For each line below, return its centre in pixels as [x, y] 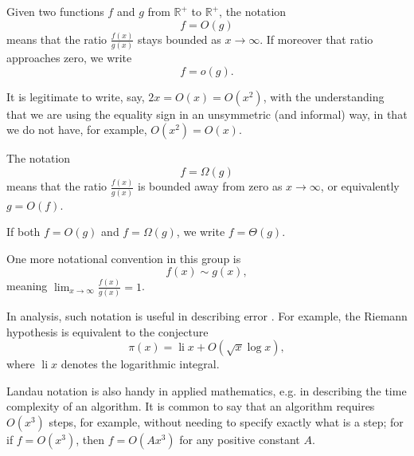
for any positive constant [240, 439]
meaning [27, 286]
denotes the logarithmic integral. [140, 364]
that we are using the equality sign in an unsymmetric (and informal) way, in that [207, 114]
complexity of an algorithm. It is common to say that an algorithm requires [191, 406]
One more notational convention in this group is [124, 258]
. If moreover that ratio [316, 39]
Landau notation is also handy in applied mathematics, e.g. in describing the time [207, 390]
